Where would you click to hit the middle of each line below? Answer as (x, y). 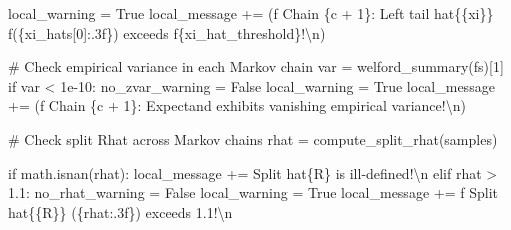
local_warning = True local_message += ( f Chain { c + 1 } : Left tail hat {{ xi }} (251, 13)
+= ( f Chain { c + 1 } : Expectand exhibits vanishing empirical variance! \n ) (237, 105)
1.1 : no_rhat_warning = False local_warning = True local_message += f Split (253, 192)
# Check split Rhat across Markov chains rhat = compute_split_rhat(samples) (253, 138)
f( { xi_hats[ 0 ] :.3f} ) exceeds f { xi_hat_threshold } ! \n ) (167, 32)
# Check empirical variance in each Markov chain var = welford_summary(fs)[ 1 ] (256, 66)
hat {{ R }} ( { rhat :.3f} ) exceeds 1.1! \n (120, 211)
